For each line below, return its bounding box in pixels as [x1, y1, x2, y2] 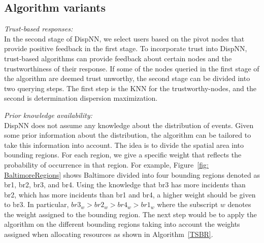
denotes [227, 199, 251, 210]
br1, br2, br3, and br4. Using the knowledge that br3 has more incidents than [4, 179, 246, 190]
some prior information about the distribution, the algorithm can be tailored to [4, 130, 251, 140]
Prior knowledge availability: [4, 109, 92, 120]
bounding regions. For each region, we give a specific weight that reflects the [4, 149, 242, 160]
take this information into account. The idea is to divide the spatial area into [4, 139, 244, 150]
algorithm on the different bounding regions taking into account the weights [4, 219, 240, 229]
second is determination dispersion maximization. [4, 93, 158, 103]
